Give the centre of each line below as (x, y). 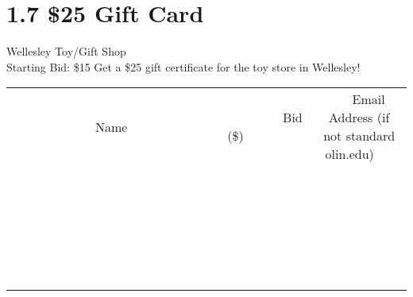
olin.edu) (349, 154)
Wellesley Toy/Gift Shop (66, 51)
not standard (359, 136)
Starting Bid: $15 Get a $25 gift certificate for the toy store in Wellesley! (183, 66)
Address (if (359, 118)
